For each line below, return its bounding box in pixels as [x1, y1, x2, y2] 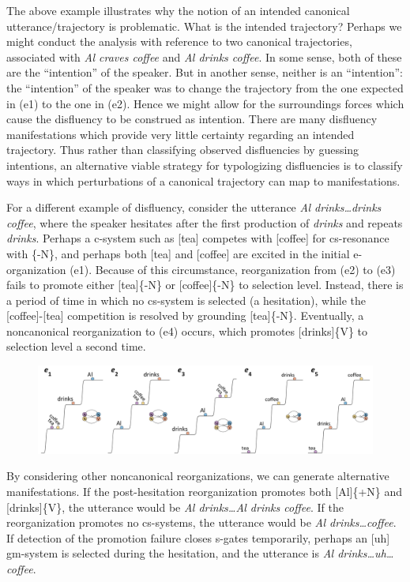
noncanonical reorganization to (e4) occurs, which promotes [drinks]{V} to [6, 322, 368, 339]
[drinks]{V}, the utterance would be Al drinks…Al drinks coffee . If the [6, 498, 344, 515]
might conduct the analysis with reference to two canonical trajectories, [6, 33, 352, 50]
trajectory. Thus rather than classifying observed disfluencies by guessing [6, 141, 359, 158]
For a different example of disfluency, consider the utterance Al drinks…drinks [6, 199, 382, 216]
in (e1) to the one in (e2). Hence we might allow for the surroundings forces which [6, 95, 404, 111]
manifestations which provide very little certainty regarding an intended [6, 126, 355, 142]
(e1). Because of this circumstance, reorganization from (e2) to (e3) [70, 261, 396, 277]
